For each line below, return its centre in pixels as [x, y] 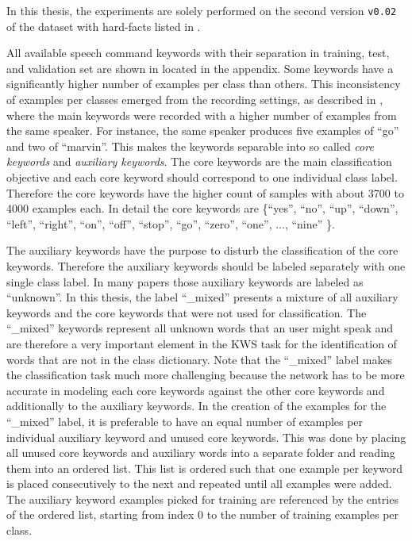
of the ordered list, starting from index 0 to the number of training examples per [203, 514]
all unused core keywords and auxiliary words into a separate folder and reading [201, 453]
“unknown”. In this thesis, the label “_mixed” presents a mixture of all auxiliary [202, 297]
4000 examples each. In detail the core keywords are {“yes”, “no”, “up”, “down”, [202, 208]
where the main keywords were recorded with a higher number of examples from [202, 115]
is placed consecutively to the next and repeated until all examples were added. [199, 483]
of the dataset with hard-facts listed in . [104, 26]
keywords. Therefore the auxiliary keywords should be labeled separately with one [206, 265]
